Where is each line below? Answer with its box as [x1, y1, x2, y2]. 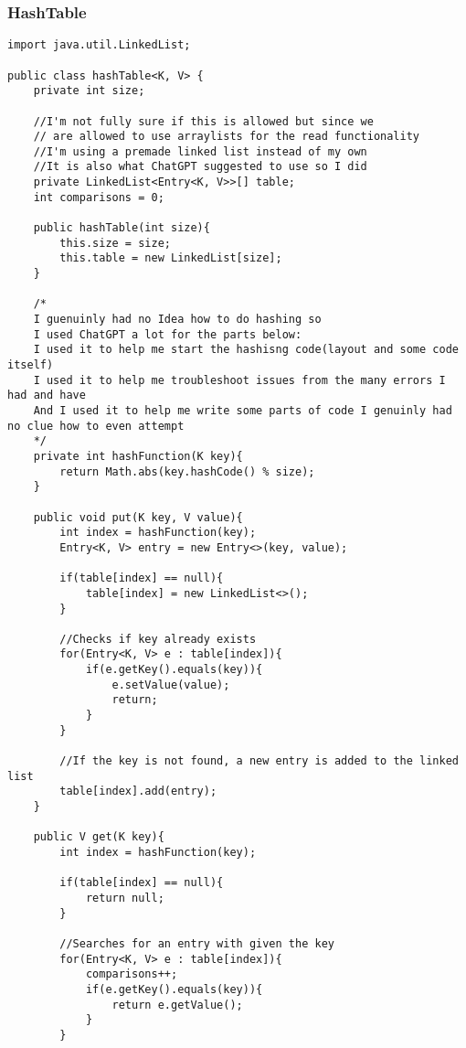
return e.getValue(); [111, 998, 243, 1011]
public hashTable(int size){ [33, 221, 210, 235]
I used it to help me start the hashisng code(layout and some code [33, 343, 459, 357]
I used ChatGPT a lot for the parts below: [33, 327, 302, 341]
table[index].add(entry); [59, 785, 217, 798]
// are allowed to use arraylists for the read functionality [33, 130, 420, 144]
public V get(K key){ [33, 830, 164, 844]
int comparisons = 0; [33, 190, 164, 204]
